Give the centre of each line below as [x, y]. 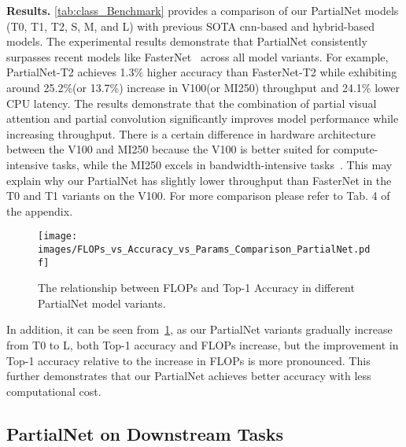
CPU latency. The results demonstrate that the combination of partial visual [192, 103]
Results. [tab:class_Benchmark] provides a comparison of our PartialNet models [203, 10]
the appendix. [40, 211]
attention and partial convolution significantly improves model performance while [203, 118]
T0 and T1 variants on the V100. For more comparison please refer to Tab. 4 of [198, 196]
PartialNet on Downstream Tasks [145, 433]
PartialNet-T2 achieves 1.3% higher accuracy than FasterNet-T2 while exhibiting [202, 72]
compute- [356, 149]
